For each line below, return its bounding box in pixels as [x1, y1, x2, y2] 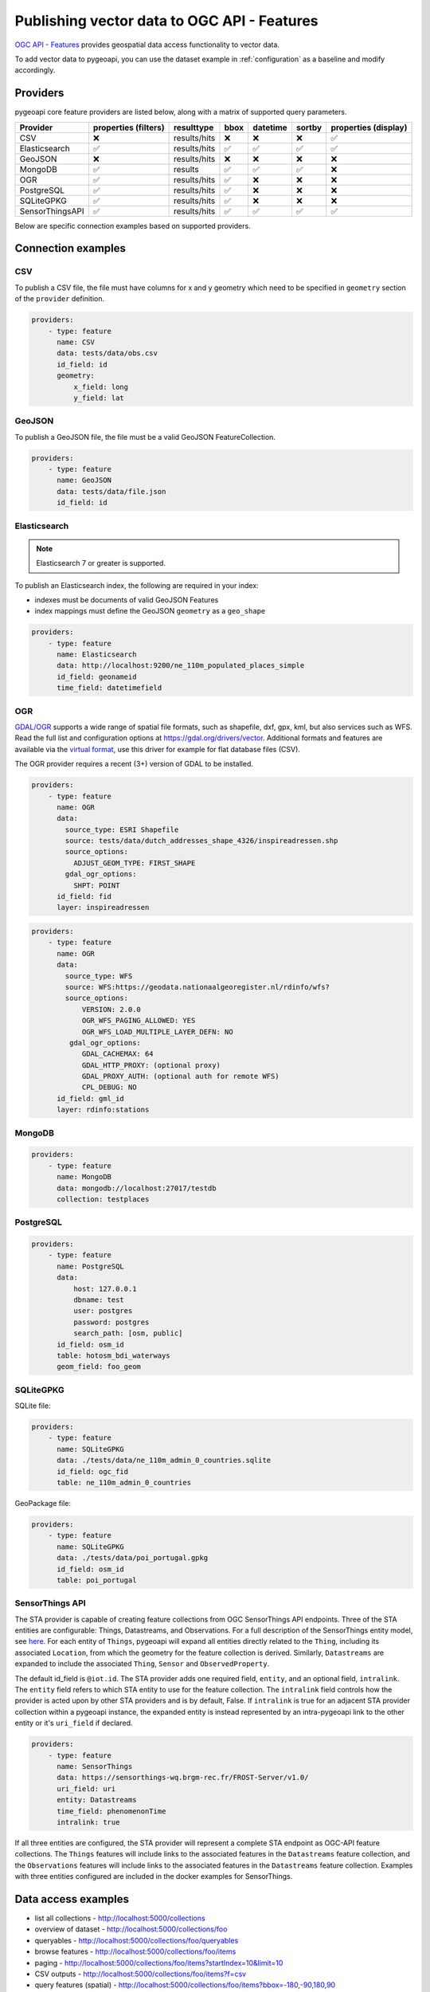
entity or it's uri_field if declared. [14, 1718, 133, 1728]
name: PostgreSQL [57, 1261, 125, 1271]
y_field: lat [72, 393, 125, 402]
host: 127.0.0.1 [72, 1284, 137, 1293]
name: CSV [57, 337, 96, 347]
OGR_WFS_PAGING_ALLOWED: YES [81, 1016, 196, 1025]
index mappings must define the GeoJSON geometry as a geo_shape [34, 606, 266, 616]
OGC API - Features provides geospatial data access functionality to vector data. [14, 40, 280, 49]
